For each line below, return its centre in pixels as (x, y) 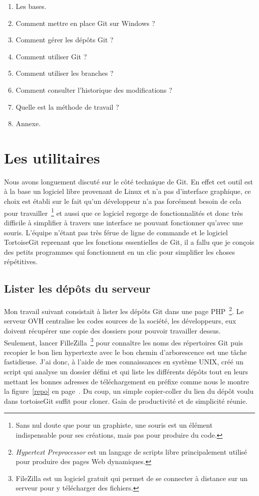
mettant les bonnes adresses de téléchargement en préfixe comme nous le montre (127, 381)
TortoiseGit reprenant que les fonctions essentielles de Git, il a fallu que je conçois (129, 242)
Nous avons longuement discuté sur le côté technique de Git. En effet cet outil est (129, 181)
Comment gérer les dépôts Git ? (65, 40)
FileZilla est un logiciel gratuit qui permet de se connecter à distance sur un (132, 478)
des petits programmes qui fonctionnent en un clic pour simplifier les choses (120, 251)
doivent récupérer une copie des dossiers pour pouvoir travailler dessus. (112, 330)
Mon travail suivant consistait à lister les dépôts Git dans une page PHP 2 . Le (124, 310)
